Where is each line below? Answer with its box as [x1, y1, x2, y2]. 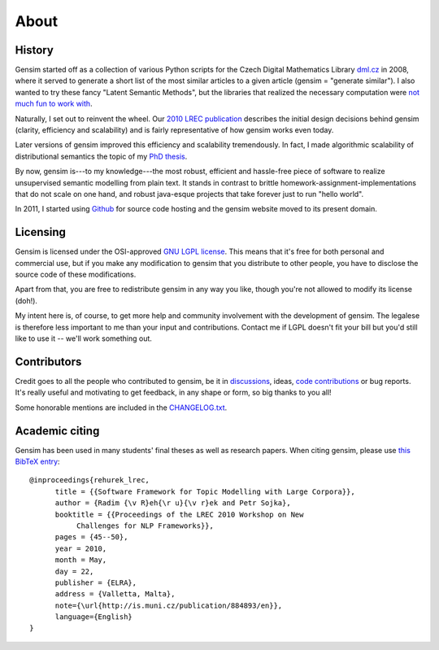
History [15, 43, 54, 57]
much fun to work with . [15, 98, 93, 109]
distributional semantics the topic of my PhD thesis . [15, 151, 188, 161]
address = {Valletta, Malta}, [54, 590, 176, 599]
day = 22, [54, 566, 94, 576]
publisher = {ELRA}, [54, 578, 137, 587]
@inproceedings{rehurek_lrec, [29, 476, 150, 485]
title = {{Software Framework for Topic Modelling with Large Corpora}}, [54, 486, 355, 496]
